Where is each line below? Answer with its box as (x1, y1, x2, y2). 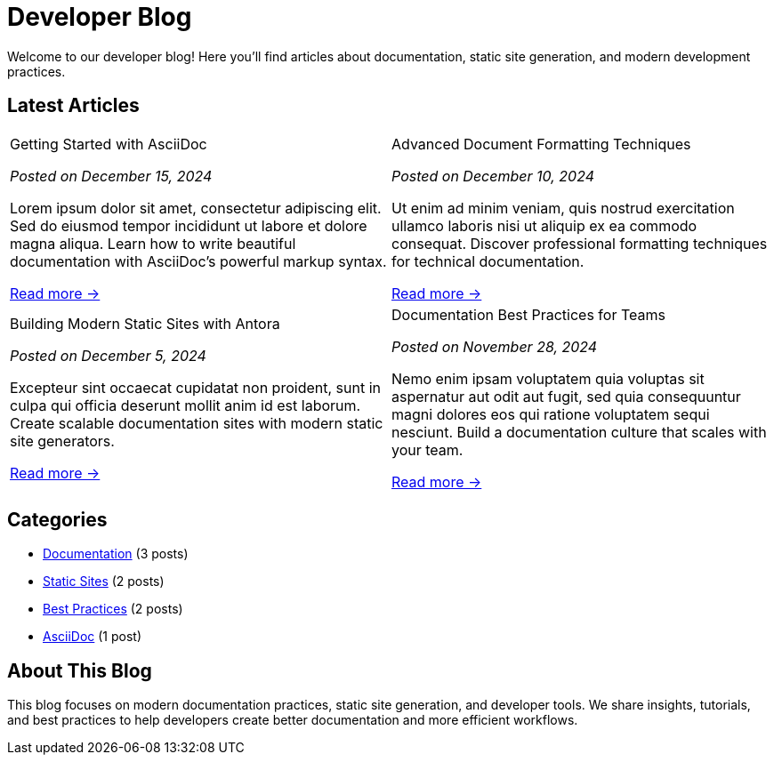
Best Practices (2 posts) (43, 601, 183, 617)
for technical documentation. (391, 252, 585, 270)
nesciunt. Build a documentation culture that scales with (391, 422, 767, 441)
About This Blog (7, 659, 152, 682)
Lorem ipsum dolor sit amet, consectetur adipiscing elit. (10, 198, 382, 217)
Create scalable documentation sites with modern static (10, 413, 383, 432)
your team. (391, 440, 464, 459)
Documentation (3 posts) (43, 546, 189, 562)
